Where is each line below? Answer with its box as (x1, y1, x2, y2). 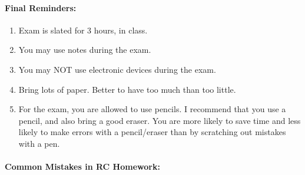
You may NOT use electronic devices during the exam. (18, 63, 216, 75)
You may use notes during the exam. (18, 43, 151, 56)
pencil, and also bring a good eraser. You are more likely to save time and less (18, 114, 301, 126)
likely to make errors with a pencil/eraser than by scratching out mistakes (18, 126, 286, 138)
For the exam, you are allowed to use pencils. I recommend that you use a (18, 103, 286, 115)
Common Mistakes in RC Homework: (5, 160, 160, 173)
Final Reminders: (5, 1, 77, 14)
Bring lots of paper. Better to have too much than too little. (18, 83, 236, 95)
